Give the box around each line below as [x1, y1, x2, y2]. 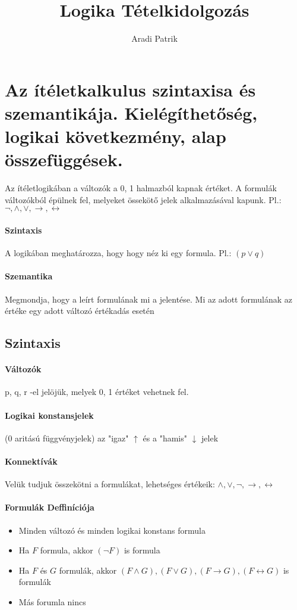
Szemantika [5, 270, 53, 282]
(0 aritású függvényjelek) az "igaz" [5, 431, 129, 444]
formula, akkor [40, 544, 93, 556]
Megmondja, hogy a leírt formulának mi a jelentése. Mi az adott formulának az [5, 292, 292, 305]
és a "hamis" [143, 431, 187, 444]
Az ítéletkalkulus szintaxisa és [5, 77, 256, 101]
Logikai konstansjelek [5, 409, 94, 421]
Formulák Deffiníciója [5, 501, 94, 513]
